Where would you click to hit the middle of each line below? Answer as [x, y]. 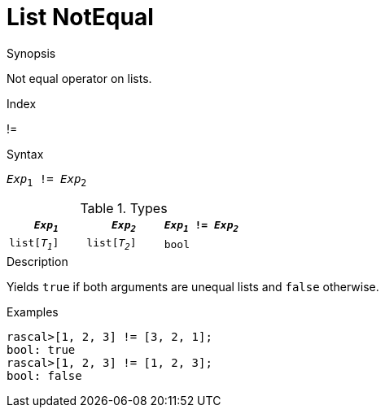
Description [37, 261]
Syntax [25, 154]
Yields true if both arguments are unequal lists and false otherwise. [193, 286]
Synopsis [31, 53]
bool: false [44, 375]
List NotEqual [80, 17]
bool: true [41, 349]
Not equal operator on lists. [79, 78]
